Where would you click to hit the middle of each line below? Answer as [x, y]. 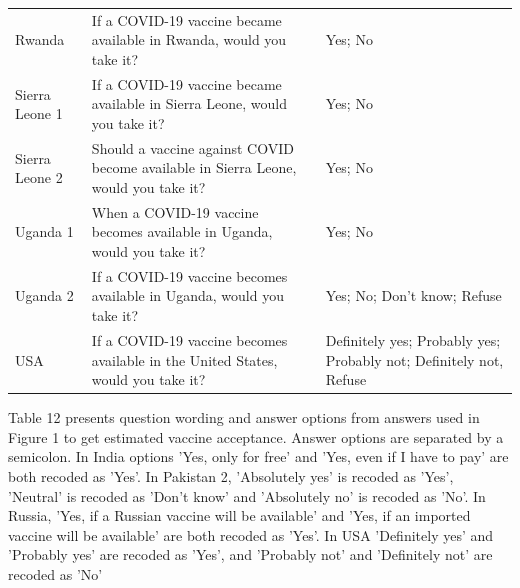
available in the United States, [184, 359]
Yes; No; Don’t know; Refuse [413, 295]
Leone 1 [39, 113]
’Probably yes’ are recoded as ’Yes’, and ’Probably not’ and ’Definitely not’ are [250, 554]
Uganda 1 [44, 231]
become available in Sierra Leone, [194, 167]
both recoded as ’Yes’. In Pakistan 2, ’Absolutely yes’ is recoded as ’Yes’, [231, 475]
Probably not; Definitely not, [414, 359]
